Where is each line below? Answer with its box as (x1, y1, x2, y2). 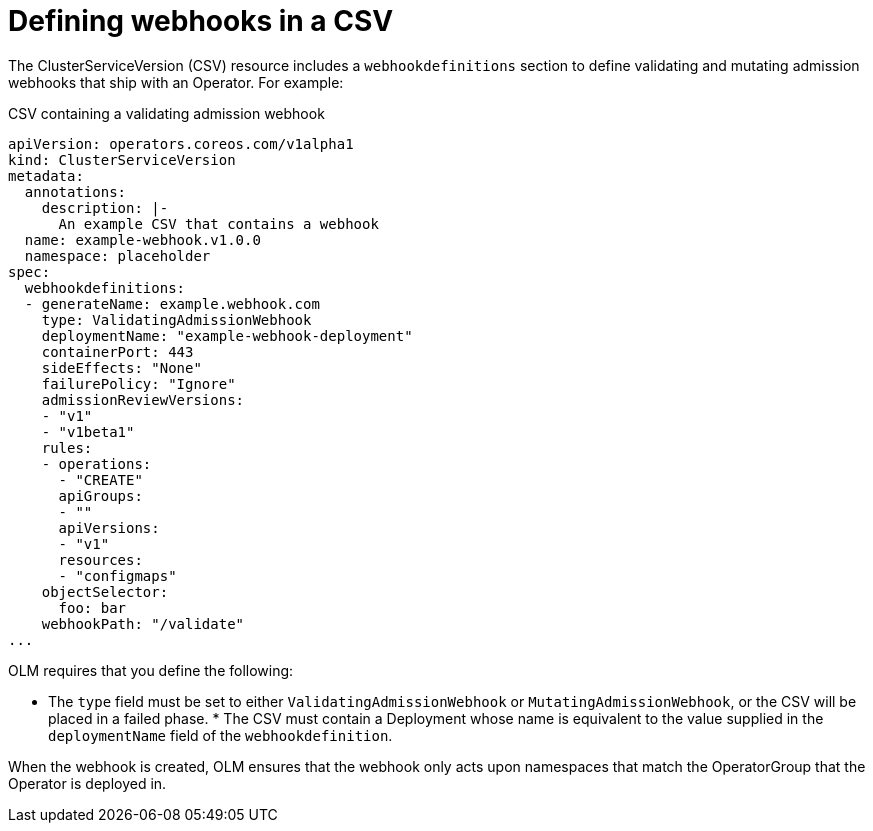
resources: (58, 551, 143, 568)
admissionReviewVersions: (41, 391, 245, 408)
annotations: (24, 183, 127, 200)
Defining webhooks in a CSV (8, 4, 394, 38)
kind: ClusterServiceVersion (8, 151, 236, 168)
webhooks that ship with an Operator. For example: (8, 73, 344, 91)
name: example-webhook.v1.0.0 (24, 231, 261, 248)
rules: (41, 439, 93, 456)
